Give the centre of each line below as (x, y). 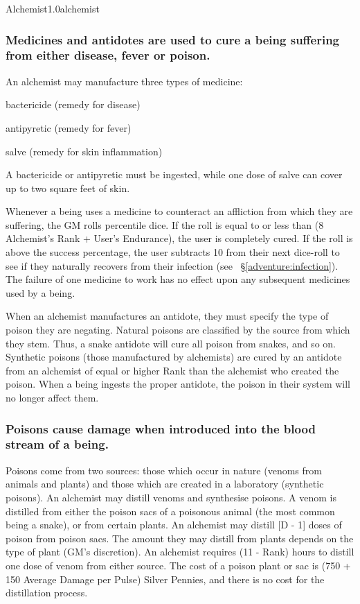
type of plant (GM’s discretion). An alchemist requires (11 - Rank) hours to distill (180, 552)
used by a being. (40, 292)
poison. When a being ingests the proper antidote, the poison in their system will (178, 384)
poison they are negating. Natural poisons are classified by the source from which (178, 330)
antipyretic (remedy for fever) (69, 127)
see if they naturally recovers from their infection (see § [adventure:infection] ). (172, 265)
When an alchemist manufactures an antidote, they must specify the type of (167, 316)
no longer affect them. (52, 398)
